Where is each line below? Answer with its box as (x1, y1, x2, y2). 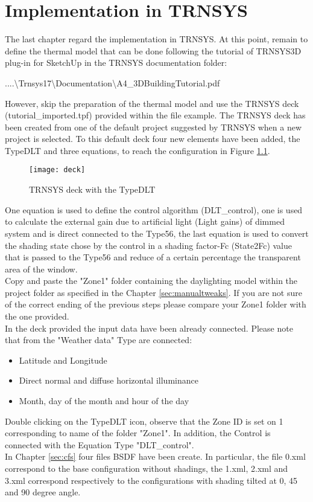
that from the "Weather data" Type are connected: (5, 333, 192, 346)
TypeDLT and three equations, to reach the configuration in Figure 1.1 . (5, 144, 270, 156)
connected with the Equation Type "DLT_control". (5, 438, 194, 451)
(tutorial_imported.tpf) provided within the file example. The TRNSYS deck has (5, 109, 306, 121)
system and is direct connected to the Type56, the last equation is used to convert (5, 227, 309, 239)
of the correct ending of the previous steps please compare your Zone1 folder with (5, 298, 306, 311)
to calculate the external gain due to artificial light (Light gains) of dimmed (5, 215, 285, 228)
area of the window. (5, 262, 78, 275)
